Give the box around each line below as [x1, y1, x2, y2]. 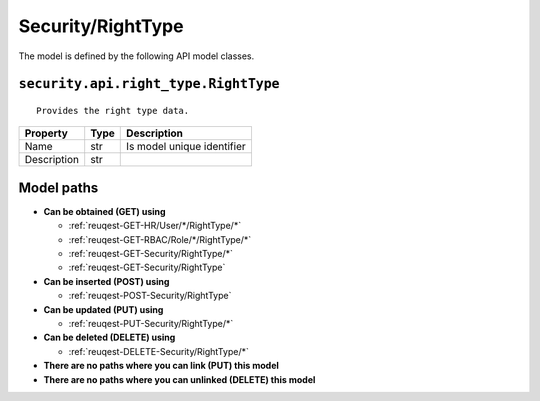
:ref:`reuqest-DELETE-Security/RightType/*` [68, 345, 249, 357]
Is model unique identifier [126, 140, 247, 154]
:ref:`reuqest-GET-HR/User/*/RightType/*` [68, 220, 242, 232]
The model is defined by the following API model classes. [18, 50, 255, 62]
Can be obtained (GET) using [43, 205, 166, 217]
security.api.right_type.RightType [18, 76, 280, 92]
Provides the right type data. [36, 105, 190, 116]
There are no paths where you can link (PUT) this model [43, 360, 280, 372]
